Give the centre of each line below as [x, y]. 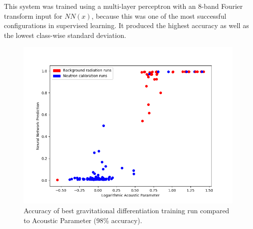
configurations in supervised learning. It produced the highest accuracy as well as [126, 25]
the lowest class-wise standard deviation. [65, 35]
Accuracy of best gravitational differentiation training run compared [126, 210]
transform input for [33, 16]
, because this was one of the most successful [159, 16]
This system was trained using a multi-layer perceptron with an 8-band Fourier [123, 6]
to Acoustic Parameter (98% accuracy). [83, 220]
